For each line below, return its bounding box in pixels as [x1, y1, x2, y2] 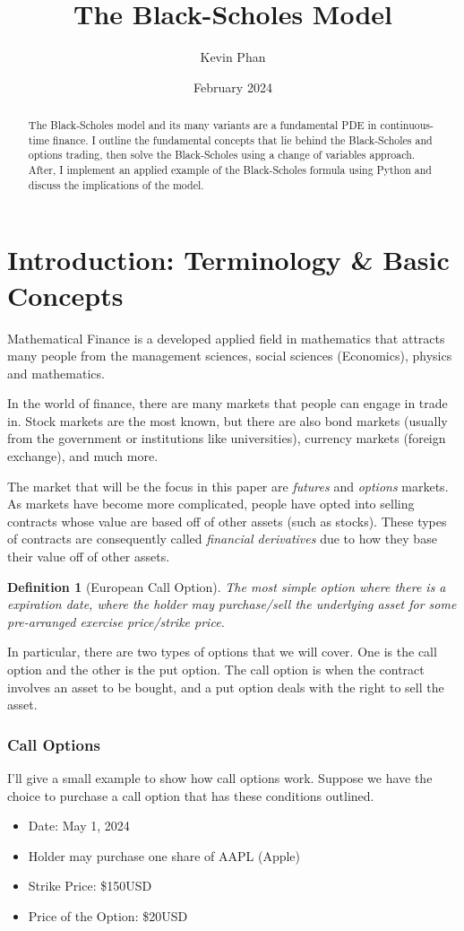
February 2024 [193, 77, 272, 96]
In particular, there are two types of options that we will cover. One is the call [7, 642, 437, 661]
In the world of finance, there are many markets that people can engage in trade [7, 394, 448, 413]
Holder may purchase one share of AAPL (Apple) [28, 846, 301, 865]
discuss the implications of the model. [28, 177, 204, 192]
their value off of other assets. [7, 547, 170, 566]
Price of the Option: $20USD [28, 906, 188, 925]
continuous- [380, 117, 434, 133]
